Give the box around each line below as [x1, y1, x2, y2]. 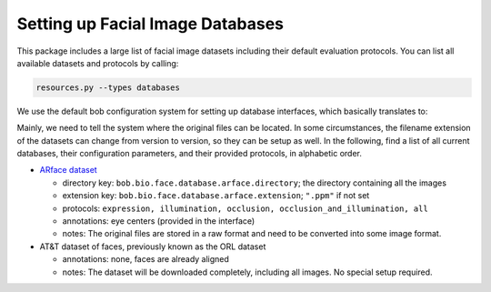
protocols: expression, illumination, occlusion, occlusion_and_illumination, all [62, 203, 429, 214]
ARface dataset [39, 165, 97, 176]
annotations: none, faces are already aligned [62, 254, 229, 265]
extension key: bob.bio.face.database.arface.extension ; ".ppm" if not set [62, 190, 370, 201]
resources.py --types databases [35, 82, 181, 93]
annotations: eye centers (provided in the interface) [62, 216, 256, 227]
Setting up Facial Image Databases [16, 14, 285, 34]
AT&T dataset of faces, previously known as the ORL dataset [39, 241, 266, 252]
